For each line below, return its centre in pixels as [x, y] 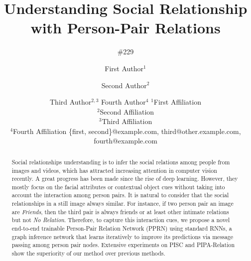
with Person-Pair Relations [125, 28]
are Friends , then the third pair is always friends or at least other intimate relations [120, 211]
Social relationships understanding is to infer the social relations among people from [121, 162]
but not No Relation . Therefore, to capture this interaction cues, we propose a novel [121, 220]
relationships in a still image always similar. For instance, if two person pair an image [123, 203]
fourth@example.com [125, 141]
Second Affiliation [127, 111]
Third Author [71, 102]
